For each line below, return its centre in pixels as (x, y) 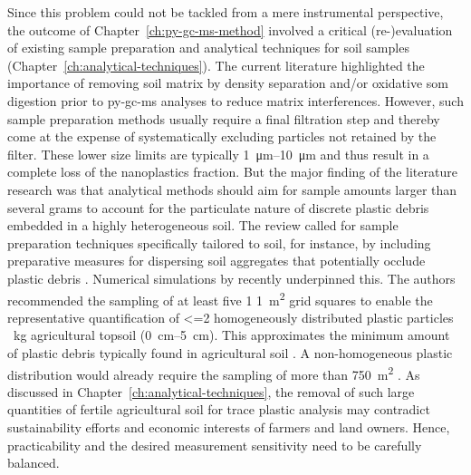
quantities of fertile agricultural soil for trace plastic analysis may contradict (219, 409)
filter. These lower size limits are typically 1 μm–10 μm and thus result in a (218, 154)
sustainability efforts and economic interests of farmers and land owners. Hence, (229, 427)
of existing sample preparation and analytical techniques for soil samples (208, 48)
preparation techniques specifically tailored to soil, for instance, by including (219, 242)
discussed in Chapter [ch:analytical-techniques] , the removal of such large (211, 391)
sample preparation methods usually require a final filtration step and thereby (224, 118)
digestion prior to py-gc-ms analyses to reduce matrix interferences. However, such (235, 100)
